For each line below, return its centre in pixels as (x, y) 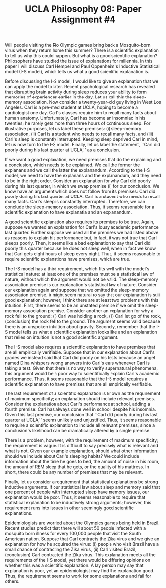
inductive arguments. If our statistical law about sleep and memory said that (83, 487)
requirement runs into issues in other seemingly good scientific (69, 508)
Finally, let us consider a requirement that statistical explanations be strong (82, 482)
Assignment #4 (83, 20)
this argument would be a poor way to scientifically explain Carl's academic (82, 374)
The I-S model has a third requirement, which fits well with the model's (77, 269)
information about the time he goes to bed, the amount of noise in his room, (82, 462)
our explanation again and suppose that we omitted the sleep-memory (77, 290)
